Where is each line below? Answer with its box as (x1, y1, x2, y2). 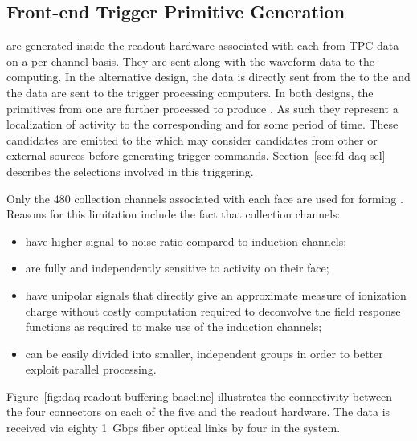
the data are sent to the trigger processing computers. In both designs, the (6, 84, 374, 100)
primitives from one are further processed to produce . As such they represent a (6, 100, 399, 116)
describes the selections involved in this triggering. (6, 162, 254, 179)
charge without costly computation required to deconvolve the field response (25, 302, 401, 319)
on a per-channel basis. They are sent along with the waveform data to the (6, 52, 375, 69)
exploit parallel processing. (25, 361, 157, 378)
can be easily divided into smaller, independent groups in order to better (25, 345, 383, 361)
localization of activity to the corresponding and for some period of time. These (6, 116, 399, 133)
